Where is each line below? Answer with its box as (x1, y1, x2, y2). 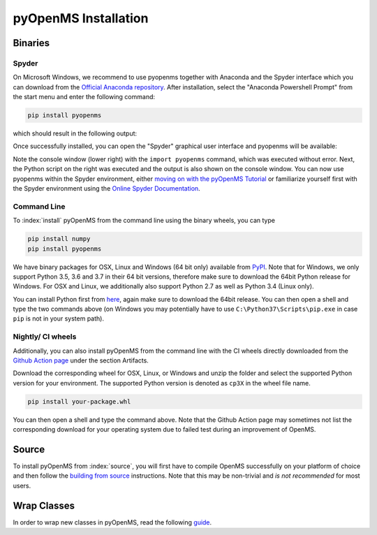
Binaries (13, 37, 50, 49)
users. (13, 481, 31, 490)
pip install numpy (27, 235, 91, 243)
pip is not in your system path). (13, 314, 105, 323)
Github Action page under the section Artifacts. (13, 356, 149, 365)
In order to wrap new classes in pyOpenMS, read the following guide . (13, 518, 212, 527)
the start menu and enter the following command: (13, 93, 156, 101)
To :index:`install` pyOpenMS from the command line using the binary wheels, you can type (13, 217, 276, 225)
